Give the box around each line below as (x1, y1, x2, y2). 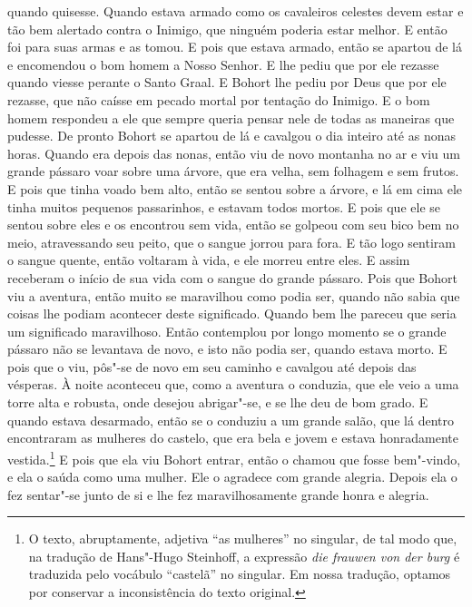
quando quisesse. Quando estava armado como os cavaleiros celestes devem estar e (7, 2, 464, 20)
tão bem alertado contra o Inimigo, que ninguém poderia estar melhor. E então (7, 19, 447, 38)
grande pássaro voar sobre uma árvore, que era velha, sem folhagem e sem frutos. (7, 162, 459, 181)
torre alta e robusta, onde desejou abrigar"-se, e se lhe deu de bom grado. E (7, 393, 428, 412)
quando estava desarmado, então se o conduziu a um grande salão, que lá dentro (7, 410, 454, 429)
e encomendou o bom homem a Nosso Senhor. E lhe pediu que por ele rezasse (7, 54, 439, 73)
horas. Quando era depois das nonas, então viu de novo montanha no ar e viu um (7, 143, 460, 162)
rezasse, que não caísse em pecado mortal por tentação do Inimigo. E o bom (7, 90, 430, 109)
